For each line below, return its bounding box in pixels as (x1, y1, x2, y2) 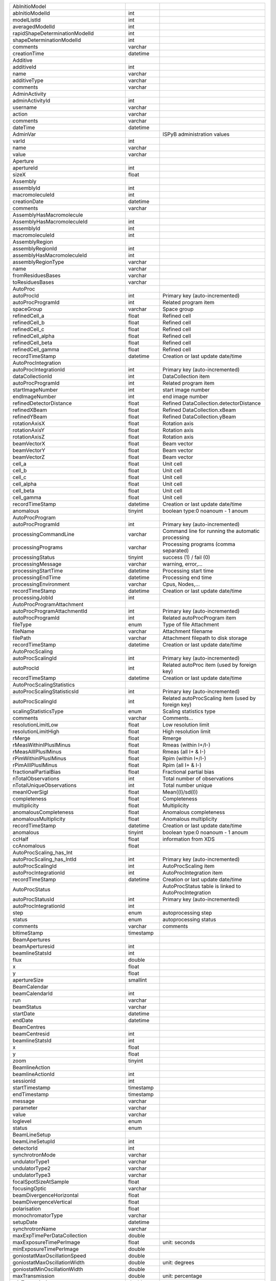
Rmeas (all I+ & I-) (163, 748, 206, 755)
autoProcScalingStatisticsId (12, 688, 79, 695)
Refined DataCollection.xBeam (163, 406, 236, 414)
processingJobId (12, 594, 53, 601)
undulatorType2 (12, 1165, 51, 1172)
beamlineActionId (12, 1071, 55, 1078)
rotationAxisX (12, 420, 45, 427)
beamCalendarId (12, 990, 53, 997)
